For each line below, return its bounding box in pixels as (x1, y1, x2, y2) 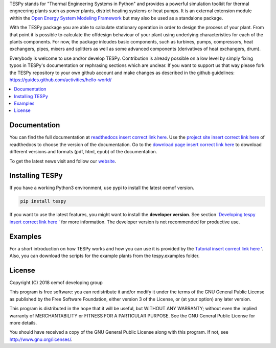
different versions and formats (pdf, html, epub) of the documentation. (9, 149, 157, 155)
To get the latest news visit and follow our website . (9, 158, 117, 164)
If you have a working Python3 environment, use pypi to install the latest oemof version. (9, 184, 194, 191)
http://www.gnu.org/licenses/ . (9, 336, 73, 342)
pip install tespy (20, 198, 66, 204)
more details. (9, 319, 37, 326)
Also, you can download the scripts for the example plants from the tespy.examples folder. (9, 253, 200, 259)
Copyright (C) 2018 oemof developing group (9, 280, 103, 286)
